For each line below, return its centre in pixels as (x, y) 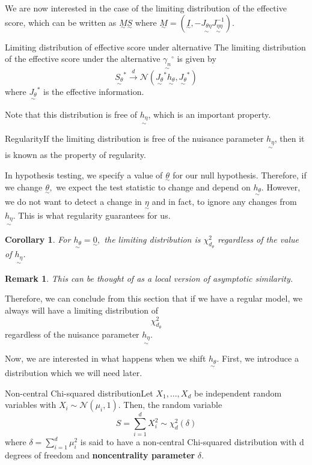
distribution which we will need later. (74, 373)
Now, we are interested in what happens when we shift (106, 358)
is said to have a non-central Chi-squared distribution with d (192, 442)
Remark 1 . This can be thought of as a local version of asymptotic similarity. (149, 278)
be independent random (238, 393)
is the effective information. (94, 91)
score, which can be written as (61, 22)
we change (24, 187)
